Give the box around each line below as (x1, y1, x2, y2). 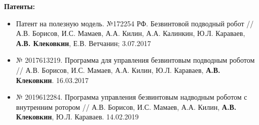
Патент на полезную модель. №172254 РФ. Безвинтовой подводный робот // (16, 18, 254, 28)
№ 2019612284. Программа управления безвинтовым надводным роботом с (16, 92, 247, 102)
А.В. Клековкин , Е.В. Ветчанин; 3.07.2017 (16, 37, 151, 48)
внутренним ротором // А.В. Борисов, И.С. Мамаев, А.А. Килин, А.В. (16, 101, 237, 112)
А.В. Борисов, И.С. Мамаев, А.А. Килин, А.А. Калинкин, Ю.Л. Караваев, (16, 28, 245, 38)
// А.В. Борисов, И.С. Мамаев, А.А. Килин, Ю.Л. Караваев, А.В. (16, 64, 220, 75)
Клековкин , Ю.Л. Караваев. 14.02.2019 (16, 111, 139, 122)
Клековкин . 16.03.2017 (16, 74, 89, 85)
